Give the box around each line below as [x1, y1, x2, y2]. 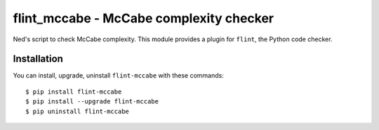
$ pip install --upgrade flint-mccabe [25, 98, 159, 106]
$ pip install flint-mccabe [25, 87, 122, 96]
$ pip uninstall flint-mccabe [25, 107, 130, 115]
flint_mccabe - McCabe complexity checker [13, 10, 274, 26]
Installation [13, 53, 63, 65]
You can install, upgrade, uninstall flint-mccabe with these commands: [13, 71, 224, 80]
